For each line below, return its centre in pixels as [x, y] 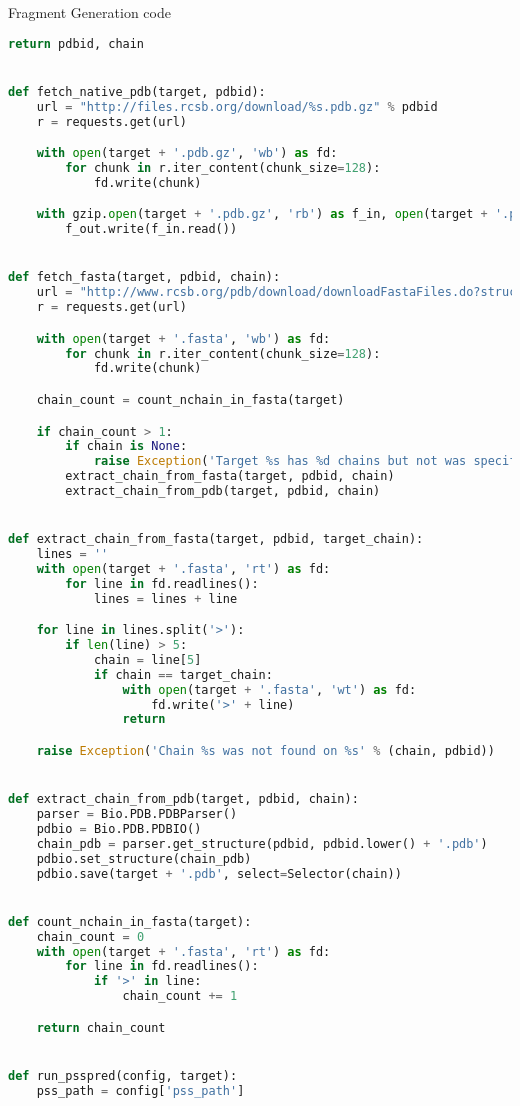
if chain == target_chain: [183, 674]
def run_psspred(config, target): [123, 1075]
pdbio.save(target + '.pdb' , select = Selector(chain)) [219, 873]
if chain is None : [126, 446]
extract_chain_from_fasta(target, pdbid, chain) [230, 476]
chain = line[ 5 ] [147, 659]
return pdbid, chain [76, 43]
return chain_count [101, 1027]
